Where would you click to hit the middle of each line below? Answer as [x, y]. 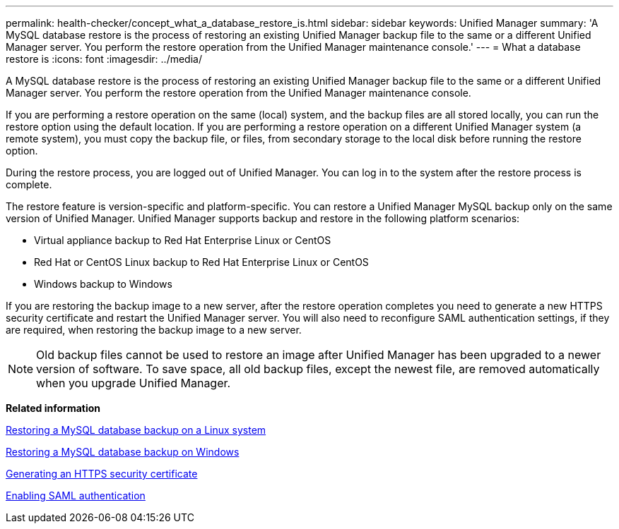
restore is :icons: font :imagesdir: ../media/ [104, 59]
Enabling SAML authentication [76, 495]
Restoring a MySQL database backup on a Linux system [136, 430]
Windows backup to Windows [103, 284]
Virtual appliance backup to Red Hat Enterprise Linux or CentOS [183, 240]
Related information [53, 408]
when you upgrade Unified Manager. [134, 383]
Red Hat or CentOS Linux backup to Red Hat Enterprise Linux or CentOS [201, 262]
